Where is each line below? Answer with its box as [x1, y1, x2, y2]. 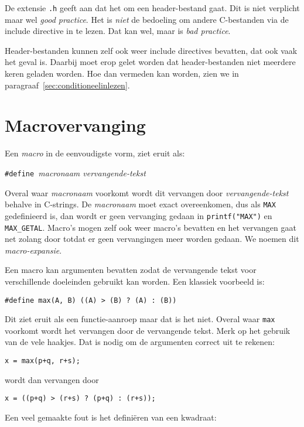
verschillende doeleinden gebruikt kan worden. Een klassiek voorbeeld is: [5, 275, 265, 287]
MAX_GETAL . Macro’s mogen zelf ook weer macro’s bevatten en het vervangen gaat [5, 221, 296, 233]
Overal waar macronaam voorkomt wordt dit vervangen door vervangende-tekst [5, 186, 289, 199]
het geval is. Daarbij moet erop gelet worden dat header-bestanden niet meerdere [5, 56, 296, 68]
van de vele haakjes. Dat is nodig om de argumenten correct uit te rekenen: [5, 336, 275, 348]
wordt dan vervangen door [5, 373, 99, 385]
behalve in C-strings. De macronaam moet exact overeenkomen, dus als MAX [5, 198, 276, 210]
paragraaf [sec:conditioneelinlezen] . [5, 78, 130, 91]
